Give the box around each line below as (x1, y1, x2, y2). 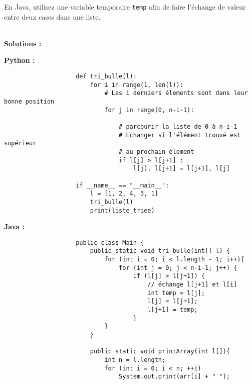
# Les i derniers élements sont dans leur (104, 89, 248, 97)
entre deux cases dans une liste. (4, 11, 101, 22)
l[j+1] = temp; (147, 306, 198, 314)
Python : (4, 55, 35, 65)
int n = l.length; (104, 356, 166, 363)
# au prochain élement (119, 148, 194, 155)
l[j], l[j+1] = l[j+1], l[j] (133, 165, 230, 172)
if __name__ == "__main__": (76, 181, 169, 189)
